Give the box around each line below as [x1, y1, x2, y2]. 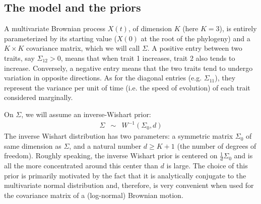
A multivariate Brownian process [4, 23, 106, 34]
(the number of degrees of [177, 140, 256, 151]
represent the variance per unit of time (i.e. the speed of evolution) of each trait [4, 82, 250, 92]
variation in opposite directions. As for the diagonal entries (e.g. [4, 72, 202, 83]
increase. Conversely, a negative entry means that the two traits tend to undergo [4, 62, 253, 73]
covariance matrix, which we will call [26, 43, 140, 53]
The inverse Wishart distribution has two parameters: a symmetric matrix [4, 131, 233, 141]
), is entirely [219, 23, 257, 34]
